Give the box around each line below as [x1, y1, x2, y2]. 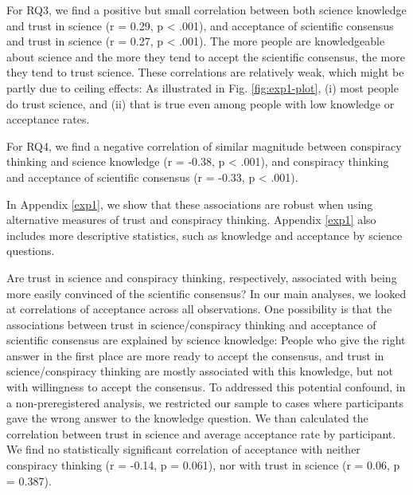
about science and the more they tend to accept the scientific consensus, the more [6, 48, 405, 65]
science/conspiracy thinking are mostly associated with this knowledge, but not [6, 363, 393, 379]
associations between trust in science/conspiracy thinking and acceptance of [6, 316, 376, 332]
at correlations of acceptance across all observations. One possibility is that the [6, 301, 392, 317]
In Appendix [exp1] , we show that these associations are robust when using [6, 195, 373, 212]
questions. [6, 242, 55, 259]
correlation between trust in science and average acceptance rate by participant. [6, 425, 396, 442]
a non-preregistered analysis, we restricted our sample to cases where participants [6, 394, 404, 411]
